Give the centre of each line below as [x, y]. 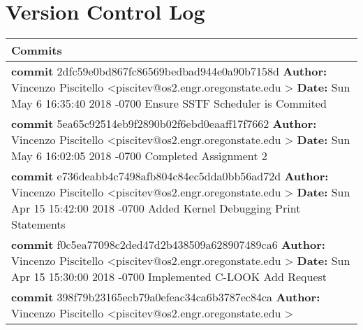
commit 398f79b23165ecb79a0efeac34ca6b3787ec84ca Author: [166, 297]
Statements [38, 224]
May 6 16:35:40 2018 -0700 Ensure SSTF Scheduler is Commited [169, 103]
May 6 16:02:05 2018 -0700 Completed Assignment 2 [139, 156]
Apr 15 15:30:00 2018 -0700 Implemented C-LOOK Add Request [169, 277]
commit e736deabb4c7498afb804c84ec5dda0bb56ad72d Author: [170, 176]
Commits [37, 50]
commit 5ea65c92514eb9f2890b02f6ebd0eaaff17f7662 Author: [164, 124]
